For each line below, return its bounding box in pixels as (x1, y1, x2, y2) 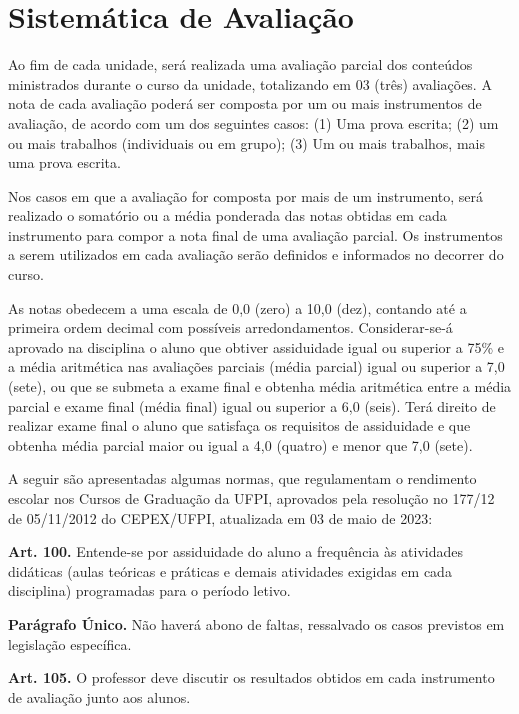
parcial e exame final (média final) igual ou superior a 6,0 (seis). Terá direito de (8, 395, 496, 416)
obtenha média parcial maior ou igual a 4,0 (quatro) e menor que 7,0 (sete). (8, 434, 473, 455)
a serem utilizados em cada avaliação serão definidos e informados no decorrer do (8, 244, 504, 265)
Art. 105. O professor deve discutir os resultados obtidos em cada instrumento (8, 667, 495, 688)
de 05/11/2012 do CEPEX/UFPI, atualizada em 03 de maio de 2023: (8, 507, 433, 528)
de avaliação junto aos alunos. (8, 686, 191, 707)
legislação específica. (8, 633, 132, 654)
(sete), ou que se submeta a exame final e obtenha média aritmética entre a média (8, 376, 512, 397)
